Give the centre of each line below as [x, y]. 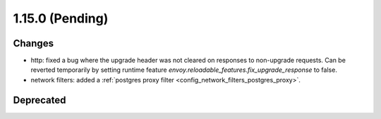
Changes [34, 43]
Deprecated [40, 100]
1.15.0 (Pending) [61, 18]
